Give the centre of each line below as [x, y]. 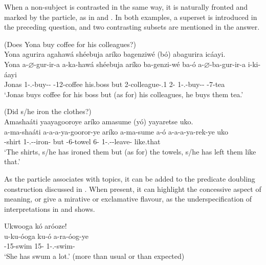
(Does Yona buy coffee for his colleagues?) [70, 44]
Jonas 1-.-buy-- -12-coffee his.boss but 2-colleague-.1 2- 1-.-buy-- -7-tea [115, 84]
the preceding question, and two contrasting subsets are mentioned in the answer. [132, 27]
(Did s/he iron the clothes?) [48, 111]
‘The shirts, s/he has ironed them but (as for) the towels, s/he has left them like [130, 151]
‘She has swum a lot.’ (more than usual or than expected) [94, 256]
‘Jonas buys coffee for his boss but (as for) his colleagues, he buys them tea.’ [124, 94]
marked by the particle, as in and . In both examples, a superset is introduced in [131, 17]
